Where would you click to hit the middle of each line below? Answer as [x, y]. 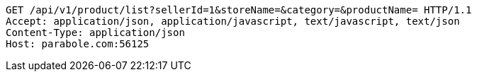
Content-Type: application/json [95, 32]
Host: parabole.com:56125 [78, 44]
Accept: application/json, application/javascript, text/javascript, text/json [233, 21]
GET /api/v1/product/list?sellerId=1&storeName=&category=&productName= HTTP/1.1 [239, 10]
